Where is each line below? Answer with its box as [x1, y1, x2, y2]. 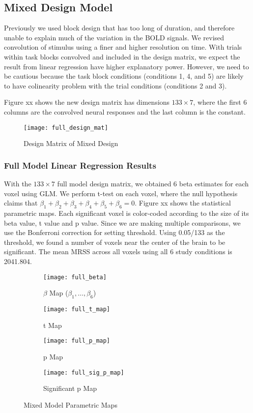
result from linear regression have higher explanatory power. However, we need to [4, 61, 249, 71]
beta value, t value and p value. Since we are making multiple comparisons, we [4, 217, 241, 228]
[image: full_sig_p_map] [43, 369, 124, 376]
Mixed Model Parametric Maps [24, 399, 117, 410]
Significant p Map [43, 383, 97, 393]
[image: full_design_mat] [24, 124, 108, 131]
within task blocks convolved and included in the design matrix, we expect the [4, 51, 240, 61]
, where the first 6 [193, 97, 247, 107]
